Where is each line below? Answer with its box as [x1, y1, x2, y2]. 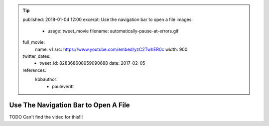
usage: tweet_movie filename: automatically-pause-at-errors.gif [47, 28, 179, 34]
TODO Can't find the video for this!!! [9, 114, 83, 120]
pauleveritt [52, 83, 74, 89]
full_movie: [22, 39, 45, 45]
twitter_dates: [22, 53, 51, 59]
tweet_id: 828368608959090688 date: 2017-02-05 [39, 60, 145, 66]
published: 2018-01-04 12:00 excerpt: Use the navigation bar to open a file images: [22, 16, 193, 22]
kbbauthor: [35, 76, 58, 82]
